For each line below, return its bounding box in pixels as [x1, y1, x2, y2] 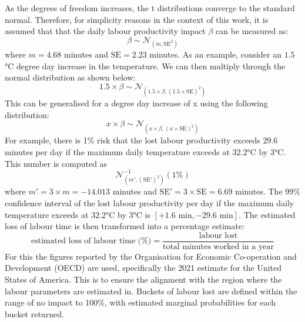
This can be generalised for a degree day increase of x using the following [5, 96, 268, 109]
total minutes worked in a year [162, 242, 274, 251]
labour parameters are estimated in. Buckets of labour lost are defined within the [5, 284, 297, 297]
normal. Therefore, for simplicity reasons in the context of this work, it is [5, 13, 269, 25]
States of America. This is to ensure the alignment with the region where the [5, 273, 282, 285]
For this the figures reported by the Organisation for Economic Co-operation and [5, 250, 297, 262]
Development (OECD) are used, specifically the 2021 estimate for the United [5, 261, 282, 274]
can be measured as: [215, 25, 289, 37]
